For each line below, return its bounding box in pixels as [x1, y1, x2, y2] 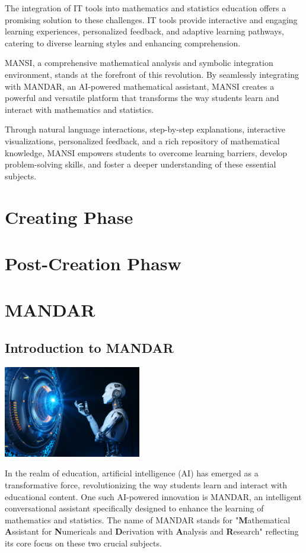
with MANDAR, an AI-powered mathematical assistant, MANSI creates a [5, 80, 275, 92]
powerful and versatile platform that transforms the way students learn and [5, 91, 279, 104]
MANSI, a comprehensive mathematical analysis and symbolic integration [5, 56, 273, 69]
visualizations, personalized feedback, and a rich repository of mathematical [5, 134, 280, 147]
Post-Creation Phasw [5, 251, 181, 275]
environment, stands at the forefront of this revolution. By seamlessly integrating [5, 68, 299, 80]
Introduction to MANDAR [5, 338, 174, 356]
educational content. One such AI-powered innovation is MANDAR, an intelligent [5, 490, 302, 503]
